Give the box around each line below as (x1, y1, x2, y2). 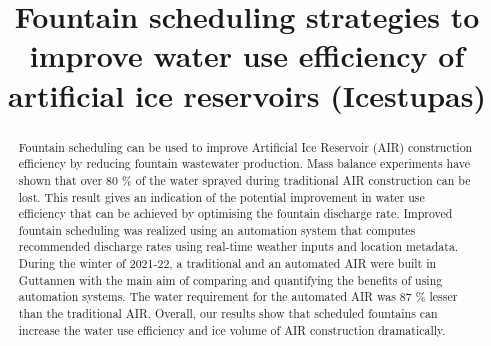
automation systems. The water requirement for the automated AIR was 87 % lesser (18, 288, 458, 305)
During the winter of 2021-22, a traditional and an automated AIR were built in (18, 255, 437, 272)
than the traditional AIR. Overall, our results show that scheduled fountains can (18, 305, 438, 322)
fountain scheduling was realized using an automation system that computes (18, 221, 416, 238)
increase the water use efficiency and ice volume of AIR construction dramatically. (18, 321, 446, 338)
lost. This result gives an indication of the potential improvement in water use (18, 188, 425, 205)
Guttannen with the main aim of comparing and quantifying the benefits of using (18, 271, 443, 288)
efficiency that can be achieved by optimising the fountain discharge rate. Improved (18, 205, 453, 222)
